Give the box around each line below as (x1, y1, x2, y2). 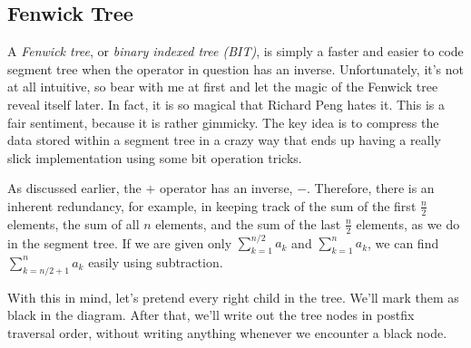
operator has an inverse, (159, 179, 293, 198)
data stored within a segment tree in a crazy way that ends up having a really (7, 130, 441, 150)
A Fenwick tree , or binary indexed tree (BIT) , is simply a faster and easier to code (7, 42, 464, 61)
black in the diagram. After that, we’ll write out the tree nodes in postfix (7, 305, 415, 324)
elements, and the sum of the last (155, 214, 341, 233)
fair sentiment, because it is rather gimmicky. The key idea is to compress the (7, 112, 439, 131)
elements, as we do (356, 214, 460, 233)
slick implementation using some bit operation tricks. (7, 148, 302, 167)
